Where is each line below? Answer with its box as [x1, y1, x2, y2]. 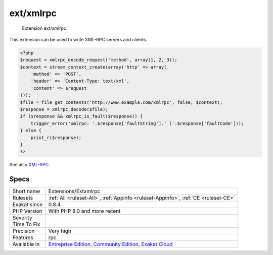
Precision [12, 227, 35, 234]
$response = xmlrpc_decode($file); [20, 106, 108, 112]
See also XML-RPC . [9, 162, 50, 168]
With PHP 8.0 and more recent [48, 208, 121, 215]
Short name [12, 188, 40, 195]
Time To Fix [12, 221, 40, 228]
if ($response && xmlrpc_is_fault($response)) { [20, 113, 143, 119]
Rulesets [12, 195, 33, 202]
